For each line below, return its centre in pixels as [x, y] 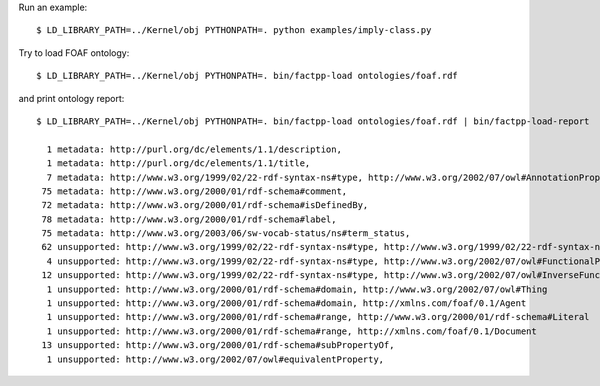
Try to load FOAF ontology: [74, 52]
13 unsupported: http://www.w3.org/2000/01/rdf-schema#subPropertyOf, [218, 345]
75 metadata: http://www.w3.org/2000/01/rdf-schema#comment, [194, 191]
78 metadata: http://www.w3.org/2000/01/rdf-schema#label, [189, 219]
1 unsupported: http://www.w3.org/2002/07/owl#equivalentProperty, [215, 359]
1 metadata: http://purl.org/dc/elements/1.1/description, [194, 149]
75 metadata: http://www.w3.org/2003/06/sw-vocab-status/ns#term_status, [226, 233]
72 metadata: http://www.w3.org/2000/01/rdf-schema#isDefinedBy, [205, 205]
